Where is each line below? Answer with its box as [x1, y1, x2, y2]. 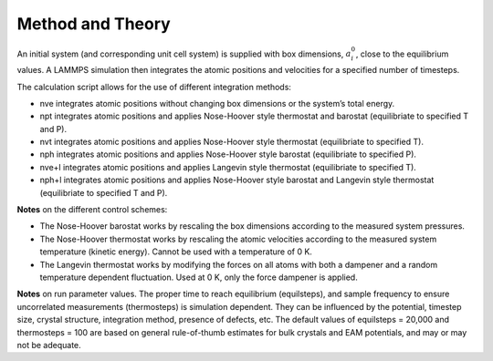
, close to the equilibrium [355, 48, 449, 59]
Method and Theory [16, 14, 171, 34]
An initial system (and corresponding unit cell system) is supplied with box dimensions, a [16, 48, 351, 59]
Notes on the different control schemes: [16, 204, 168, 215]
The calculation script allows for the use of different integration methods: [16, 81, 292, 92]
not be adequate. [16, 339, 81, 350]
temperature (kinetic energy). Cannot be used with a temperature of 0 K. [39, 246, 312, 257]
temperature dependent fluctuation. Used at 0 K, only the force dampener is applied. [39, 272, 358, 283]
